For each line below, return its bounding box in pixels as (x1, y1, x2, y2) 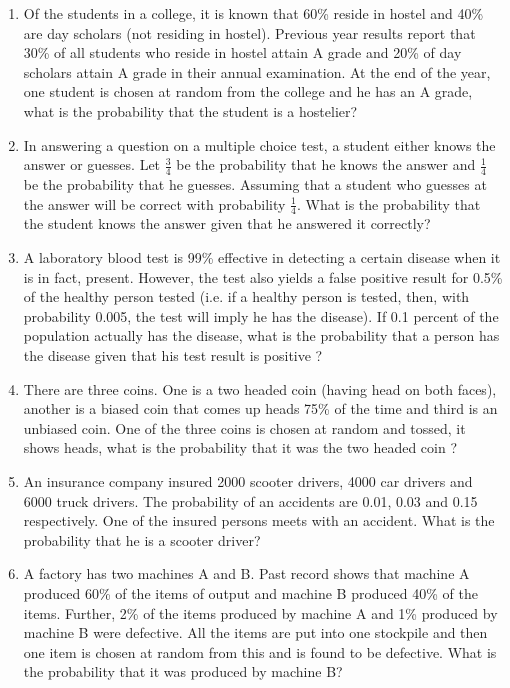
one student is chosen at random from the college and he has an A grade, (23, 81, 473, 102)
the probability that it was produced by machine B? (23, 661, 343, 682)
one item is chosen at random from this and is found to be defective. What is (23, 641, 497, 662)
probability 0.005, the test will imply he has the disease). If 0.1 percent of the (23, 305, 499, 326)
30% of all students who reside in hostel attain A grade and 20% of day (23, 42, 462, 63)
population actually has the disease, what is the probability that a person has (23, 325, 500, 346)
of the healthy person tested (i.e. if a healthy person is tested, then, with (23, 286, 470, 307)
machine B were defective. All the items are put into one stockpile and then (23, 622, 488, 643)
